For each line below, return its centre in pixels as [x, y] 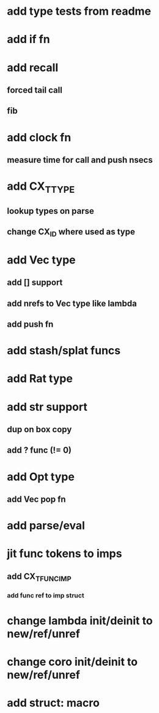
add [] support [35, 283]
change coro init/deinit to [72, 662]
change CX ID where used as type [71, 233]
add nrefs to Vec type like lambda [72, 303]
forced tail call [35, 90]
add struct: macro [53, 703]
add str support [47, 407]
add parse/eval [46, 526]
